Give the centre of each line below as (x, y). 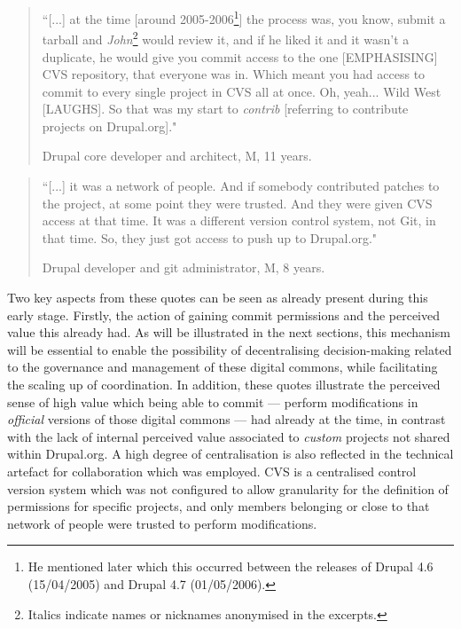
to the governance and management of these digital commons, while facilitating (223, 367)
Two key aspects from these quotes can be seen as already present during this (218, 298)
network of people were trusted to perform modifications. (162, 523)
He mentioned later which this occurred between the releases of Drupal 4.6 (230, 566)
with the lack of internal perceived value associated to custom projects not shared (229, 436)
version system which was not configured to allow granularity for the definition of (228, 488)
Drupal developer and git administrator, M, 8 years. (184, 267)
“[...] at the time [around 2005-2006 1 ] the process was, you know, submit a (244, 17)
